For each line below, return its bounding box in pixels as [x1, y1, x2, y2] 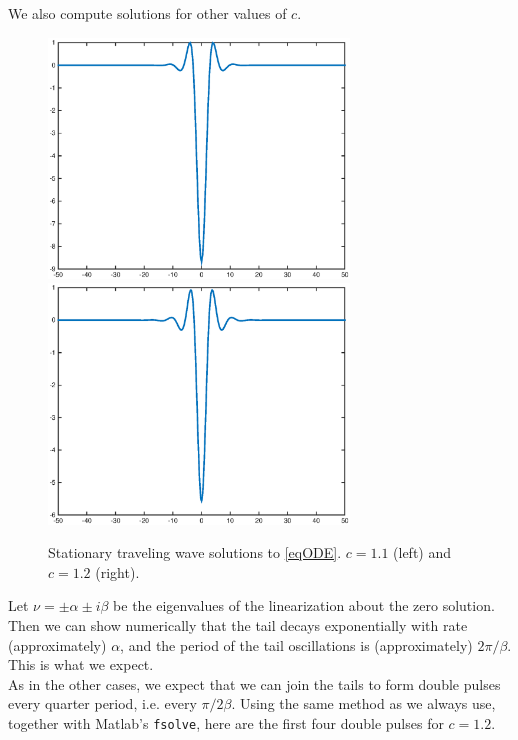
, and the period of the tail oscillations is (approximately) [120, 634, 473, 655]
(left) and [393, 542, 452, 563]
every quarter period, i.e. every [8, 693, 197, 714]
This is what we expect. [8, 654, 154, 675]
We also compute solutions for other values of [8, 3, 287, 23]
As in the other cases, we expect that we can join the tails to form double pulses [8, 673, 501, 694]
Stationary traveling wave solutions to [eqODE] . [48, 542, 342, 563]
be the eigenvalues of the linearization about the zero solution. [113, 595, 495, 616]
